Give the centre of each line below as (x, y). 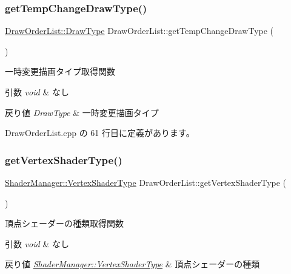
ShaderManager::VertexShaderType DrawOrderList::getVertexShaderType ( (146, 182)
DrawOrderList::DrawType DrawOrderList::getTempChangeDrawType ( (139, 31)
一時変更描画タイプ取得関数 (60, 71)
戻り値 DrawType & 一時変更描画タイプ (82, 112)
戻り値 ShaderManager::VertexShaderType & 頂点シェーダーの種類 (132, 264)
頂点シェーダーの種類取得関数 (64, 223)
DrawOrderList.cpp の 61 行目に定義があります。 (100, 133)
